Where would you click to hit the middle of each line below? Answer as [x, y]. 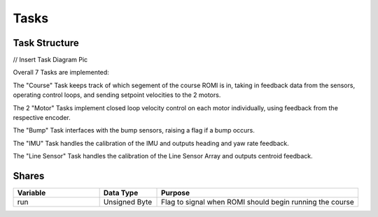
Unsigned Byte [128, 202]
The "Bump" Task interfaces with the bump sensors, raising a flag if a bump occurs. [134, 130]
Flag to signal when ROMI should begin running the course [258, 202]
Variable [31, 193]
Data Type [121, 193]
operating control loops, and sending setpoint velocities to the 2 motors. [117, 95]
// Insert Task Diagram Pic [50, 60]
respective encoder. [42, 118]
